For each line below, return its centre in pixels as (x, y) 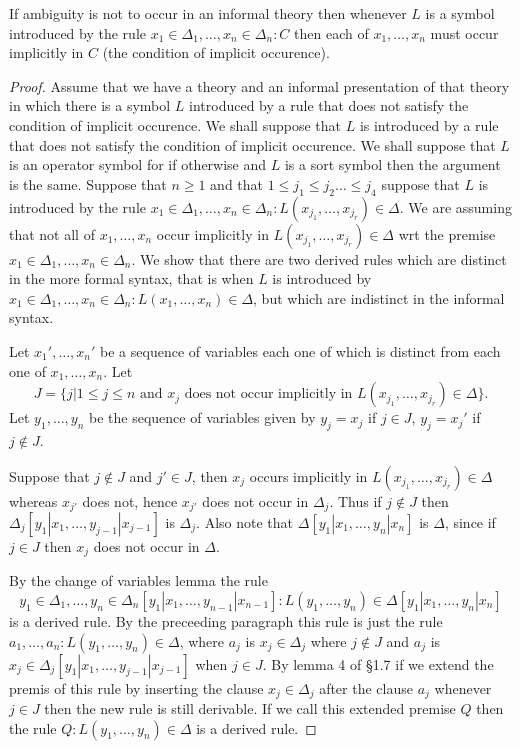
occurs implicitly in (308, 475)
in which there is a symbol (90, 105)
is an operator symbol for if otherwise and (138, 164)
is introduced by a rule (429, 124)
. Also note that (245, 521)
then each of (331, 32)
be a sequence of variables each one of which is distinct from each (300, 350)
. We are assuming (455, 206)
